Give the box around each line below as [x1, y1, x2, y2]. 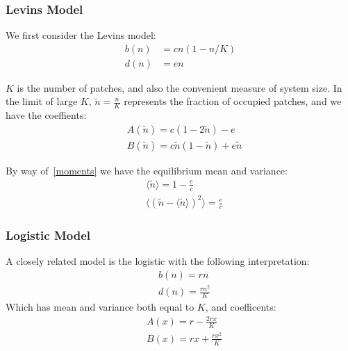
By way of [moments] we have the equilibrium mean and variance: [6, 163, 288, 177]
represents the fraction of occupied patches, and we [124, 94, 342, 108]
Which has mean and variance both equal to [6, 299, 194, 313]
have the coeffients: [6, 108, 87, 122]
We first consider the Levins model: [6, 28, 156, 42]
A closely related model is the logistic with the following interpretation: [6, 254, 310, 268]
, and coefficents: [205, 299, 276, 313]
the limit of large [6, 94, 78, 108]
